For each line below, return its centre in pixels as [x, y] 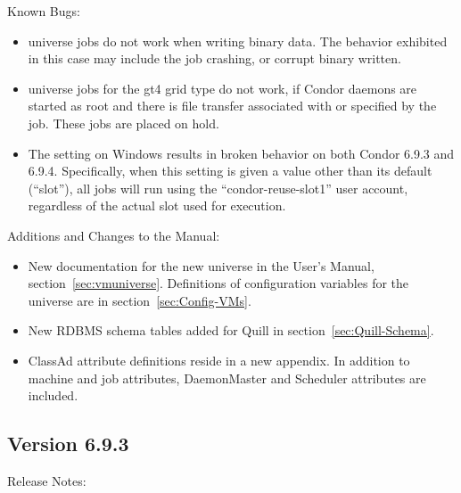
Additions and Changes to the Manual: [114, 235]
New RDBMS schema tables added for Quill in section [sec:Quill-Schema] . [231, 330]
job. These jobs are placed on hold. [123, 123]
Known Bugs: [44, 11]
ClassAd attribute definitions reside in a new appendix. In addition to [219, 360]
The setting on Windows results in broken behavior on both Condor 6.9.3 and [241, 153]
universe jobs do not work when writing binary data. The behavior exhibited [238, 41]
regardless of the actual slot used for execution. [157, 205]
